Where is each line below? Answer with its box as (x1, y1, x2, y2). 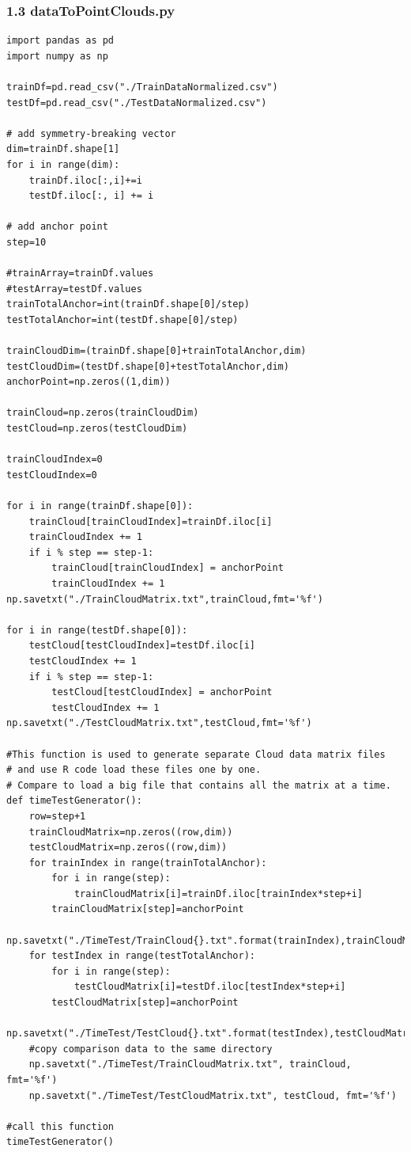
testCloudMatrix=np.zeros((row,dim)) (28, 842, 228, 854)
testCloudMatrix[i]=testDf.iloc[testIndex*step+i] (74, 981, 346, 993)
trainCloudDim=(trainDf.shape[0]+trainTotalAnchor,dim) (6, 345, 307, 357)
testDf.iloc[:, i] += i (28, 190, 154, 202)
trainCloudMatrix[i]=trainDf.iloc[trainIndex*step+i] (74, 888, 364, 899)
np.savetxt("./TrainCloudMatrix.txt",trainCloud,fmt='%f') (6, 593, 323, 605)
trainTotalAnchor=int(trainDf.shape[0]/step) (6, 298, 250, 310)
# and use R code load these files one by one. (6, 764, 262, 776)
